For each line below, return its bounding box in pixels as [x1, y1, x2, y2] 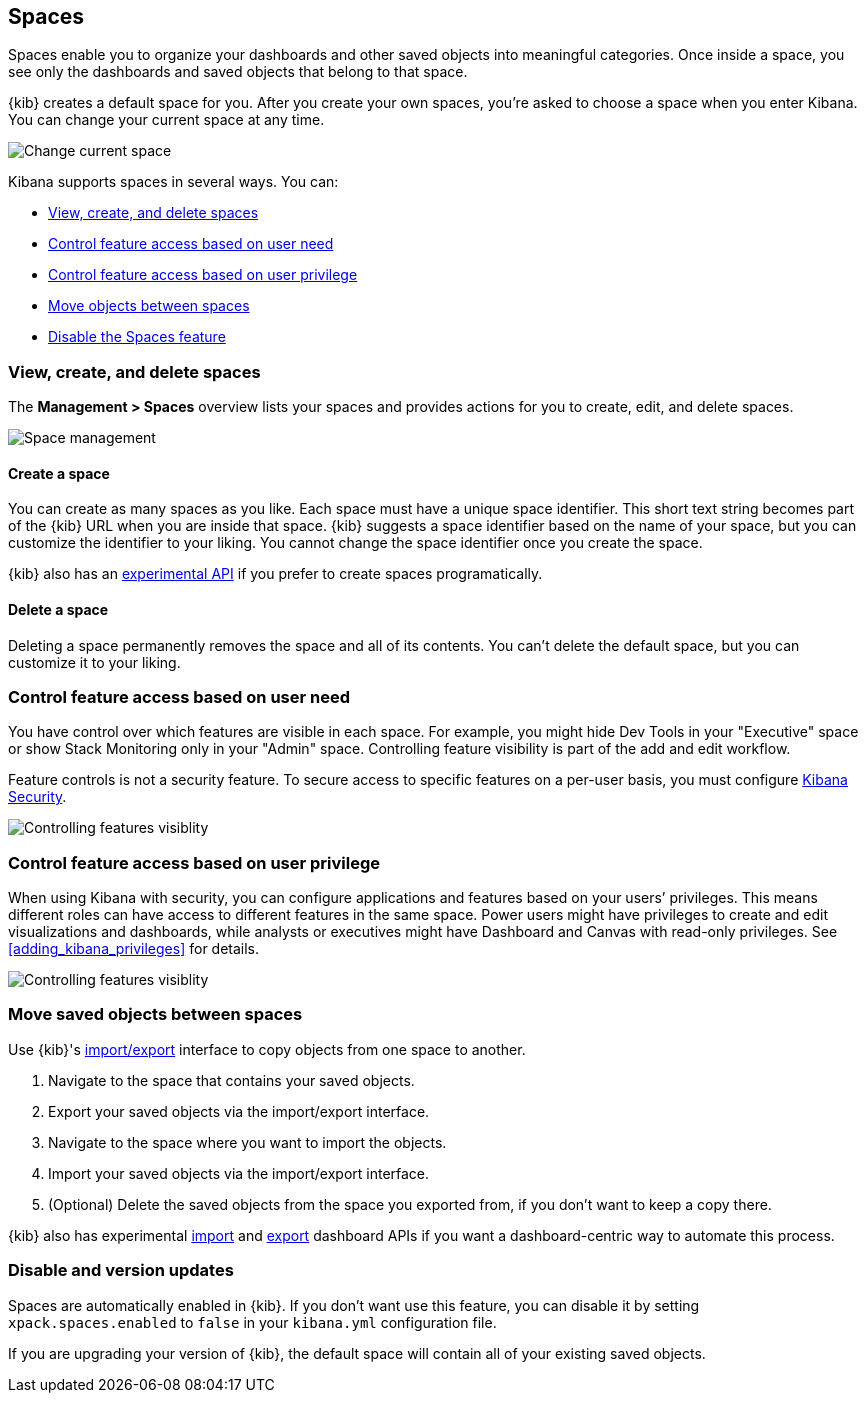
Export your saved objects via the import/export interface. [48, 1102, 430, 1120]
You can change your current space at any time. [8, 111, 325, 129]
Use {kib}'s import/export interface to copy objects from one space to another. [8, 1040, 526, 1058]
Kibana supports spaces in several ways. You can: [8, 173, 339, 191]
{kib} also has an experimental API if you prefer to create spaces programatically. [8, 565, 543, 583]
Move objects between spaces [48, 297, 250, 315]
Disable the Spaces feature [48, 328, 226, 346]
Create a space [8, 464, 110, 482]
